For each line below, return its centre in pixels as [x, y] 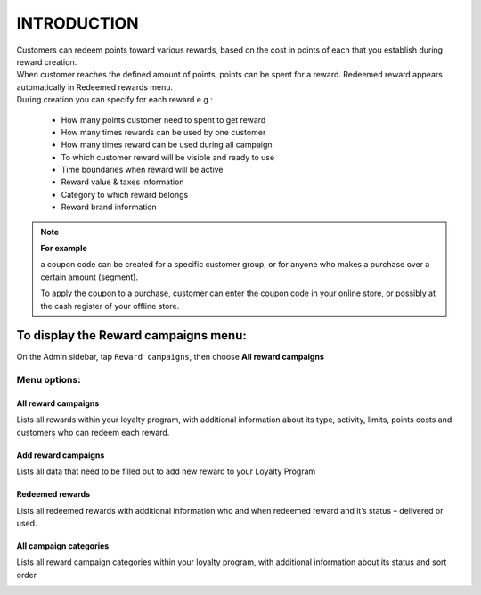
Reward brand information [109, 207]
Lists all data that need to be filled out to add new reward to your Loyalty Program [166, 471]
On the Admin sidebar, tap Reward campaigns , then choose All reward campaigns [170, 357]
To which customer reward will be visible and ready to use [168, 157]
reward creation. [47, 61]
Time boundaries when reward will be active [142, 170]
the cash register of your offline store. [110, 306]
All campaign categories [63, 546]
